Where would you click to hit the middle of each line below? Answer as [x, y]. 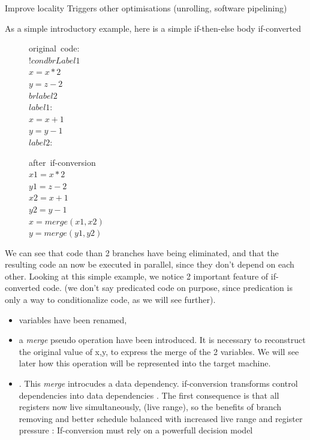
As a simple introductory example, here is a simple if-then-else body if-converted [153, 28]
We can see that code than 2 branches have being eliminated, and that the [142, 252]
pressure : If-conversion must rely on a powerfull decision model [136, 430]
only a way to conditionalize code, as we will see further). [110, 300]
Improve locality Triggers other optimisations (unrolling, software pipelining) [146, 8]
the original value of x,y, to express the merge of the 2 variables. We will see [159, 351]
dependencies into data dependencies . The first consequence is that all [149, 395]
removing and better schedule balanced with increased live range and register [161, 418]
